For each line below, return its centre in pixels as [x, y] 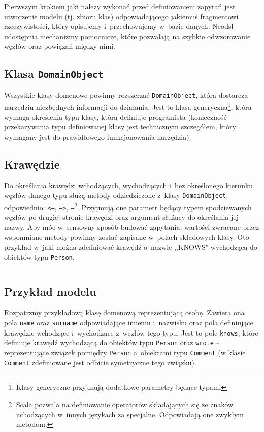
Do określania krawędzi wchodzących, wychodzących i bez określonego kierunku [129, 185]
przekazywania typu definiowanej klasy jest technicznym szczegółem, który [120, 127]
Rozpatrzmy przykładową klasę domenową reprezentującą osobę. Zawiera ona [124, 312]
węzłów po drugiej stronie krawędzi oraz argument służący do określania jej [121, 217]
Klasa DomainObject [54, 73]
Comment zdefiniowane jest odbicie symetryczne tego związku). [100, 362]
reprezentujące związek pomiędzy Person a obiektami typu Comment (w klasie [125, 352]
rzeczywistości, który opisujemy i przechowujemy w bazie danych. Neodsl [119, 26]
